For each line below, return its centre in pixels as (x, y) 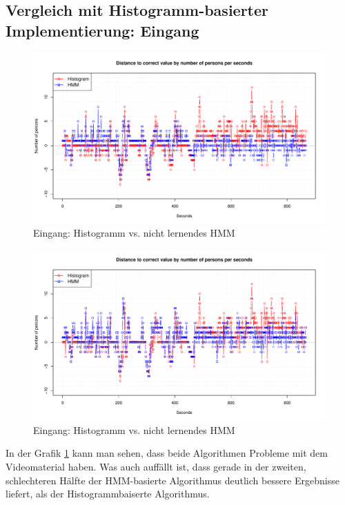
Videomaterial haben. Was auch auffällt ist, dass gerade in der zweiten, (156, 466)
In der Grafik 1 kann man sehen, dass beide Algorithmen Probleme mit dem (167, 453)
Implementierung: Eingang (102, 30)
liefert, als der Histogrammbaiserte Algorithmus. (108, 494)
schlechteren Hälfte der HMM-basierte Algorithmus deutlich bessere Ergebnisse (172, 480)
